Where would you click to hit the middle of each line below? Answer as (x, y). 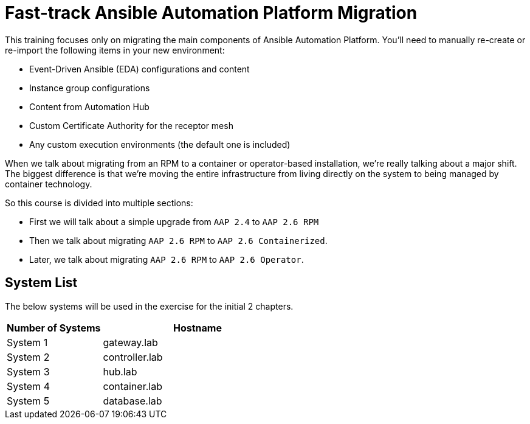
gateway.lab (130, 342)
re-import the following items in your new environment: (115, 50)
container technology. (49, 184)
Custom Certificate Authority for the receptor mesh (131, 125)
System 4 (28, 386)
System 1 (27, 342)
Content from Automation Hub (89, 106)
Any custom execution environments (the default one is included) (160, 144)
